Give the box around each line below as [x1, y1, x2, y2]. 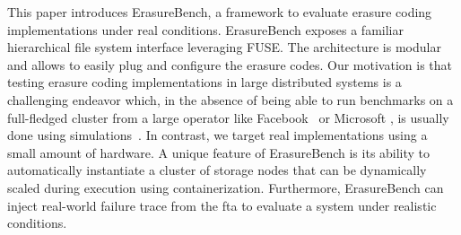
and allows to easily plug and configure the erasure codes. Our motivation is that [7, 55, 452, 74]
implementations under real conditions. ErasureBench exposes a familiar [7, 20, 404, 39]
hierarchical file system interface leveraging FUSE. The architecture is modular [7, 38, 441, 57]
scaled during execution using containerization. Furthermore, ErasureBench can [7, 178, 444, 196]
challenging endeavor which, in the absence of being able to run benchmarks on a [7, 90, 454, 109]
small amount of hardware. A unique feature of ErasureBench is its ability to [7, 143, 431, 161]
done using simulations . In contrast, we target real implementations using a [7, 126, 428, 144]
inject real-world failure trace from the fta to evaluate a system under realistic [7, 196, 437, 214]
